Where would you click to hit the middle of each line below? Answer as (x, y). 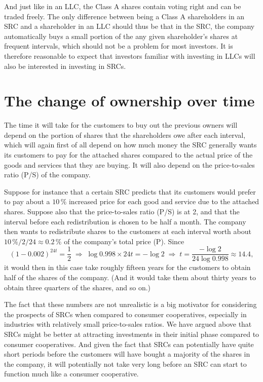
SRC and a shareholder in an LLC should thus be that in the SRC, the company (129, 26)
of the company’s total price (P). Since (124, 241)
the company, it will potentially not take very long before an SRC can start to (125, 364)
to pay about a (27, 201)
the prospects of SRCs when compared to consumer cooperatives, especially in (125, 314)
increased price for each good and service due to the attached (164, 201)
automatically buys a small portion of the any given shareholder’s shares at (121, 36)
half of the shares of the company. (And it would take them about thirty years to (130, 277)
